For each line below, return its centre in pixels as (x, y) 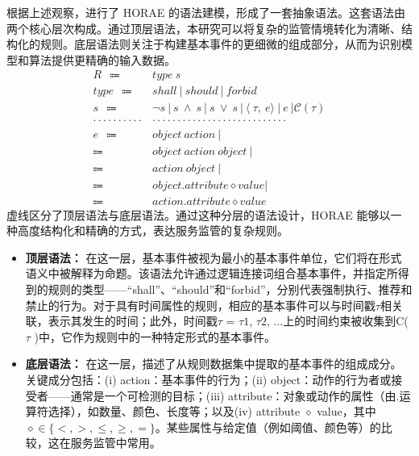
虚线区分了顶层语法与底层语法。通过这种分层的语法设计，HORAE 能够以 (199, 214)
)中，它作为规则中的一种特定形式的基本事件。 (155, 336)
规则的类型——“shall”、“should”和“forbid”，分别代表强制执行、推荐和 (230, 289)
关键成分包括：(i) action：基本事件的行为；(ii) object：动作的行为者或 (208, 379)
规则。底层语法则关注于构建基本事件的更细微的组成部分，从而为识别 (220, 44)
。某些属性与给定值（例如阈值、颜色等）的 (268, 427)
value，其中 (346, 411)
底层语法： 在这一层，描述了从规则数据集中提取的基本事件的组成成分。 (214, 364)
